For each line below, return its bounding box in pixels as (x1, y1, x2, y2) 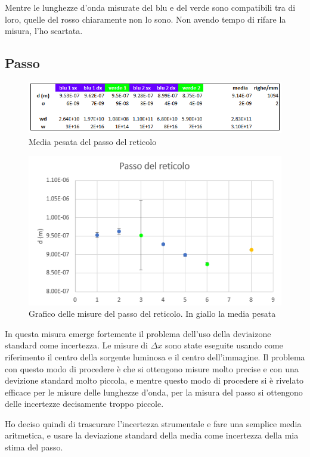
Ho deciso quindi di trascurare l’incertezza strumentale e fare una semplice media (5, 417, 302, 430)
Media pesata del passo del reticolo (29, 135, 157, 147)
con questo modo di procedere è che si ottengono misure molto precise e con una (5, 362, 299, 375)
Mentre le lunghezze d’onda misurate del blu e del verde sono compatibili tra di (5, 1, 296, 13)
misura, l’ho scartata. (5, 24, 83, 37)
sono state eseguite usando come (165, 339, 283, 351)
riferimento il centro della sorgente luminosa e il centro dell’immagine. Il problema (5, 350, 305, 363)
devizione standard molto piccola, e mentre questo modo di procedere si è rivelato (5, 374, 303, 387)
